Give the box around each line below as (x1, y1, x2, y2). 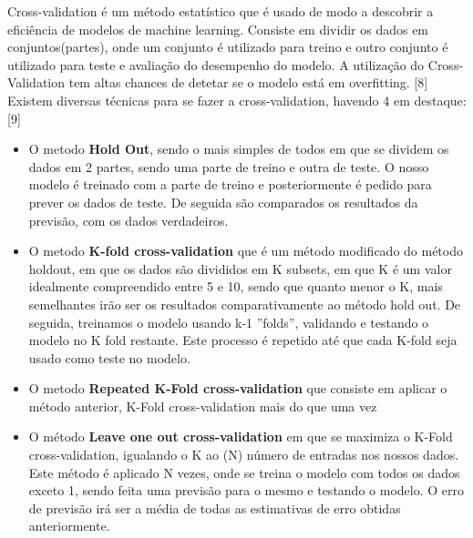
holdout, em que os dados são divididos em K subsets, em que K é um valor (28, 259, 452, 278)
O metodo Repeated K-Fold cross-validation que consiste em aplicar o (28, 379, 447, 398)
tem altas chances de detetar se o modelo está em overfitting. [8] (68, 73, 428, 92)
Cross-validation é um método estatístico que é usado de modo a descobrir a (7, 2, 434, 20)
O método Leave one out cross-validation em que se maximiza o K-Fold (28, 427, 453, 446)
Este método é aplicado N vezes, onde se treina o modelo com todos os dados (28, 462, 460, 482)
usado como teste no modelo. (28, 348, 190, 367)
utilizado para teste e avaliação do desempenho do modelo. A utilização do (7, 55, 425, 74)
